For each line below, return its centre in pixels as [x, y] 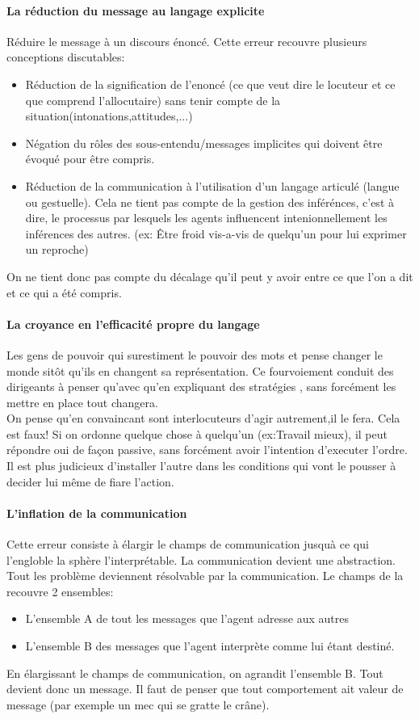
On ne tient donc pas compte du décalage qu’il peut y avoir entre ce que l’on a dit [210, 276]
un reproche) [57, 249]
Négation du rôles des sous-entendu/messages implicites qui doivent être [204, 143]
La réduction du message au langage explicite [136, 10]
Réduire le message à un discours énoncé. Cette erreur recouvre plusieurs [187, 41]
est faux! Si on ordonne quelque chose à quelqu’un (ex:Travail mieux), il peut [197, 433]
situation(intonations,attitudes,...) [109, 116]
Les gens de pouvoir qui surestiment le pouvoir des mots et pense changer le [195, 354]
